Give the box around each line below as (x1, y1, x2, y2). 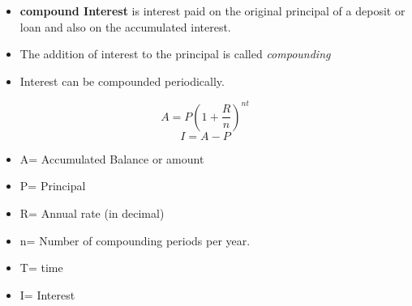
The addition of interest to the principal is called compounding (19, 45, 331, 62)
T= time (19, 259, 63, 276)
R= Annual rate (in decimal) (19, 205, 165, 222)
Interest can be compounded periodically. (19, 72, 225, 89)
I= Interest (19, 286, 75, 303)
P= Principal (19, 177, 86, 194)
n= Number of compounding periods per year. (19, 232, 251, 249)
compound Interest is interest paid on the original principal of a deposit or (19, 2, 406, 19)
